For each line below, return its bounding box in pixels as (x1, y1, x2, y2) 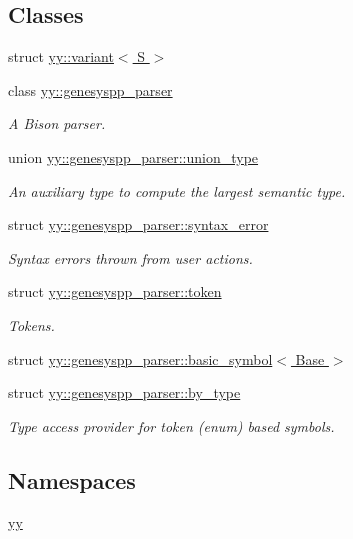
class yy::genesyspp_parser (8, 79, 173, 100)
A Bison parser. (8, 113, 106, 134)
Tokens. (8, 314, 55, 335)
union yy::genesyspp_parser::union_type (8, 146, 259, 167)
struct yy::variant (8, 46, 114, 67)
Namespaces (8, 464, 136, 495)
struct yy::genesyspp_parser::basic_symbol (8, 348, 273, 369)
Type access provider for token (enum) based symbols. (8, 415, 335, 436)
